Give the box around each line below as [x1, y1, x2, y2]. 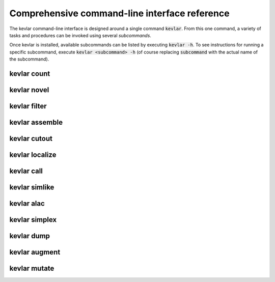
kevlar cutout [9, 134, 53, 143]
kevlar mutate [9, 264, 54, 273]
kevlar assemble [9, 118, 63, 127]
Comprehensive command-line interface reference [9, 8, 230, 19]
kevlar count [9, 69, 50, 78]
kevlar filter [9, 102, 47, 110]
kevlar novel [9, 86, 49, 94]
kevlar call [9, 167, 43, 176]
